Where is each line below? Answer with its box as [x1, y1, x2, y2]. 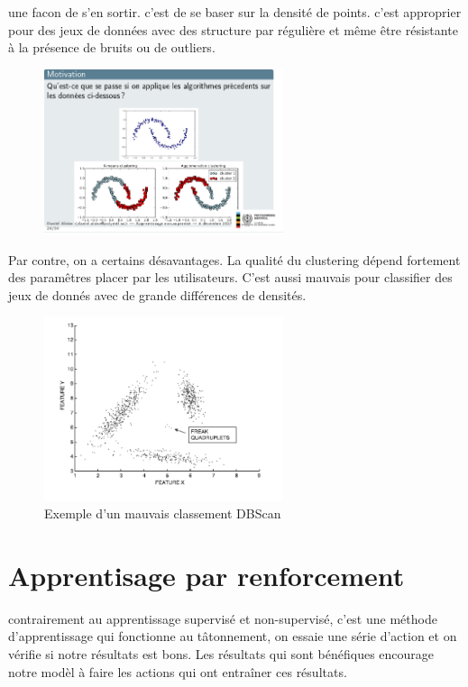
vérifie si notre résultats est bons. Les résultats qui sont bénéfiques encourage [8, 645, 435, 664]
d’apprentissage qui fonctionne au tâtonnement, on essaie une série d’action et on [8, 627, 457, 646]
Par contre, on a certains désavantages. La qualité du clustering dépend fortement [8, 250, 461, 269]
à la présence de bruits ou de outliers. [8, 38, 216, 57]
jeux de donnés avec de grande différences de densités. [8, 285, 307, 304]
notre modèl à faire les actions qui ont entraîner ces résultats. [8, 662, 347, 681]
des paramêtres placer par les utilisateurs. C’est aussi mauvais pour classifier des [8, 268, 453, 287]
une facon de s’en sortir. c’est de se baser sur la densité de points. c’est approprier [8, 3, 462, 21]
